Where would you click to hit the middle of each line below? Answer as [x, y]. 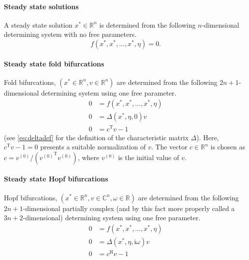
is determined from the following [147, 24]
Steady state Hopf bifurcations [56, 179]
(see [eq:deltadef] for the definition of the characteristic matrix [96, 137]
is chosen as [228, 147]
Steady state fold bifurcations [54, 63]
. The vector [169, 147]
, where [88, 157]
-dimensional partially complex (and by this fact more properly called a [129, 208]
